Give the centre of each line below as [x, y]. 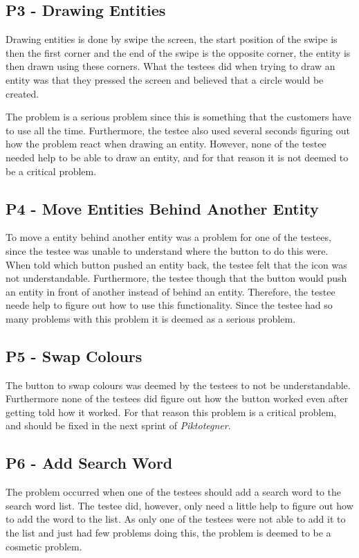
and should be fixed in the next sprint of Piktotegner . [118, 425]
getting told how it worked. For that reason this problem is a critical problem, [171, 412]
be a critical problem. [51, 171]
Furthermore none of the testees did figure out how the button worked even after [177, 398]
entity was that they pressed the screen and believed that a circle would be [165, 79]
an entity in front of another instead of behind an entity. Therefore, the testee [171, 291]
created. [22, 93]
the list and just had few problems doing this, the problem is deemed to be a [168, 533]
